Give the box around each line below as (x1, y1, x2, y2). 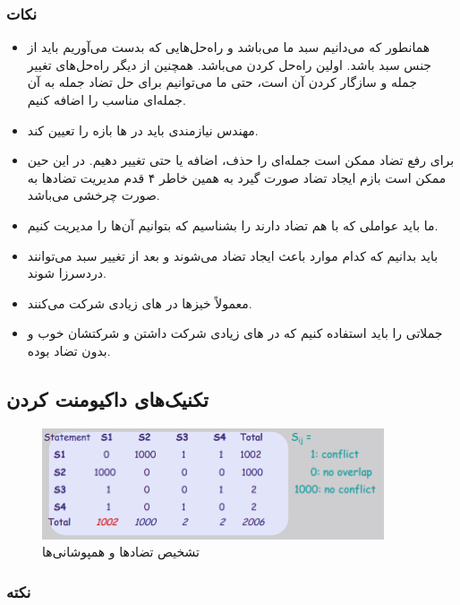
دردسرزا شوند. (27, 264, 106, 282)
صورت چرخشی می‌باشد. (27, 186, 160, 204)
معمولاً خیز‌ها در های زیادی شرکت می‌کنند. (27, 293, 252, 312)
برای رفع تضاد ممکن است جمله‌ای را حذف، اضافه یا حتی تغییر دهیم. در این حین (27, 151, 455, 169)
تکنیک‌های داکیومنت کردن (6, 385, 209, 412)
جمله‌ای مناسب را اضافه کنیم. (27, 91, 186, 108)
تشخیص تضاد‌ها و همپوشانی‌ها (42, 542, 200, 561)
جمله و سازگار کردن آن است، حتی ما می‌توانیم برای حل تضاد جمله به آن (27, 73, 417, 91)
